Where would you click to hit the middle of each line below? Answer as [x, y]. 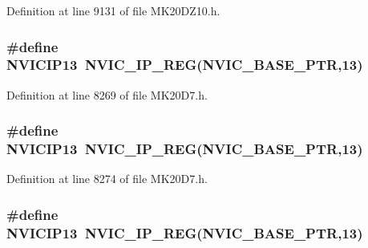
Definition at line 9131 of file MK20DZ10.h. [113, 10]
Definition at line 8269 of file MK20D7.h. [107, 94]
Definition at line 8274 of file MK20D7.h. [107, 179]
